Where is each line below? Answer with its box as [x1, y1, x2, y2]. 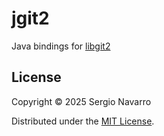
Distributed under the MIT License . [11, 115, 155, 127]
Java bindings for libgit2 [11, 40, 111, 52]
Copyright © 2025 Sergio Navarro [11, 95, 152, 107]
